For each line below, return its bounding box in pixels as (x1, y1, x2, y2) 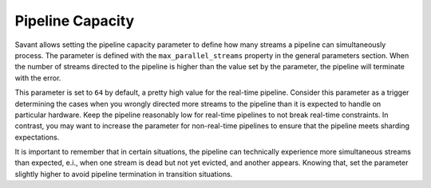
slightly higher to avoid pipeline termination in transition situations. (14, 169, 233, 178)
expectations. (14, 132, 60, 142)
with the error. (14, 72, 61, 83)
